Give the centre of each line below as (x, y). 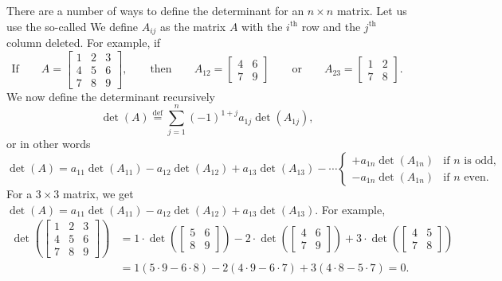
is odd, (480, 160)
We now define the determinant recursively (111, 96)
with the (262, 26)
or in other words (49, 144)
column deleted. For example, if (84, 43)
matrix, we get (98, 194)
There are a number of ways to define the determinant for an (155, 10)
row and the (331, 26)
